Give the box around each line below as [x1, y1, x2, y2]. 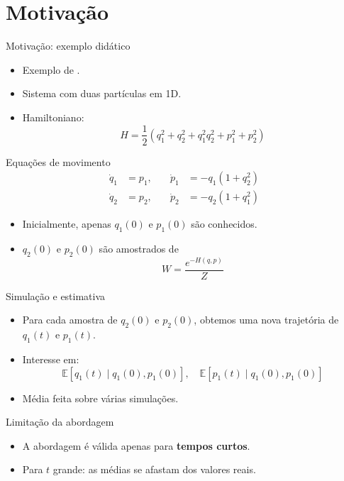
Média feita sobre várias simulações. [22, 390, 179, 405]
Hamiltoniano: [22, 109, 84, 124]
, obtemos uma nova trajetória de [194, 312, 339, 327]
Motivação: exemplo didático [6, 38, 131, 53]
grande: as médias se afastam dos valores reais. [52, 462, 256, 477]
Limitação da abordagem [6, 414, 114, 429]
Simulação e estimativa [6, 288, 106, 303]
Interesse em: [22, 352, 79, 367]
